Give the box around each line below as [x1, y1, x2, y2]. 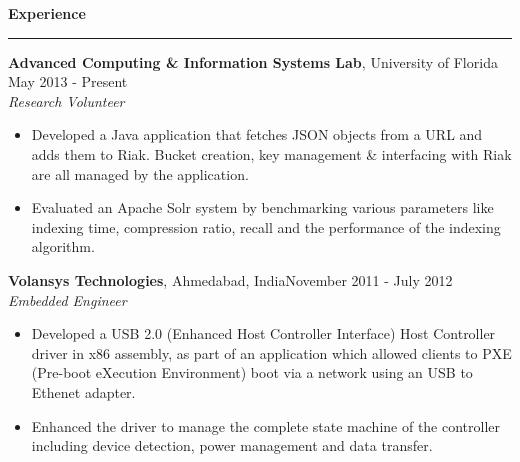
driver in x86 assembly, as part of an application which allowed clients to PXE [31, 342, 512, 363]
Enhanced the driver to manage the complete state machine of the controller [31, 415, 501, 436]
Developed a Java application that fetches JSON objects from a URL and [31, 124, 483, 145]
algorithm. [31, 236, 95, 257]
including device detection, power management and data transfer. [31, 435, 433, 456]
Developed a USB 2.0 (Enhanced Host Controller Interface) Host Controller [31, 323, 496, 344]
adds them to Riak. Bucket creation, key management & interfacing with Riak [31, 143, 512, 164]
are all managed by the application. [31, 163, 249, 184]
